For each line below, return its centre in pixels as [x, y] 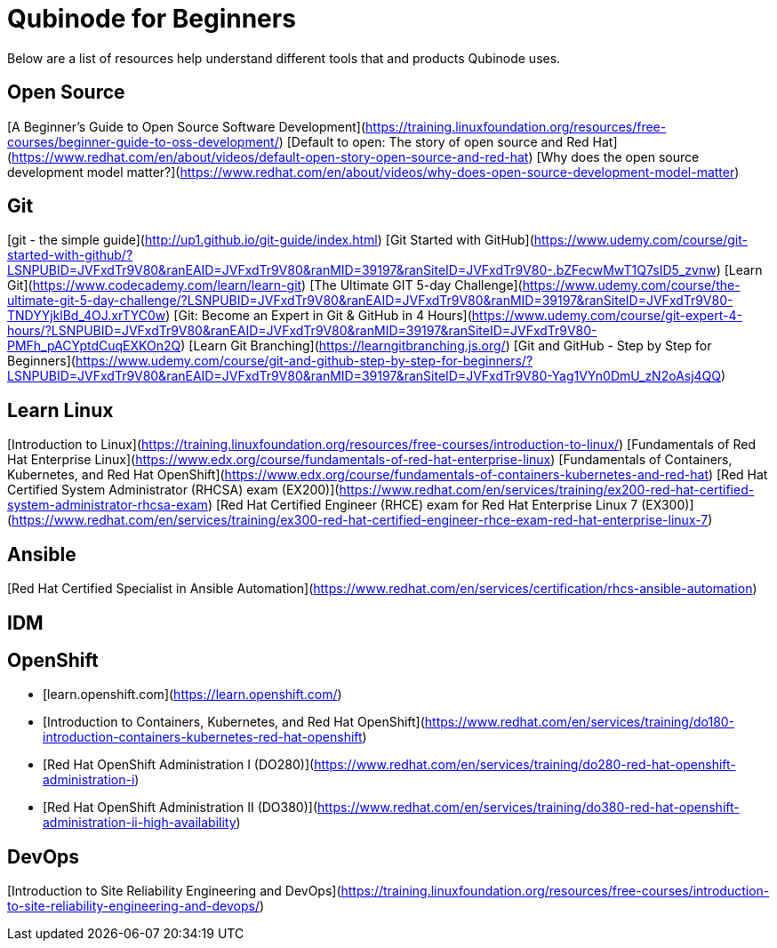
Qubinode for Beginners [152, 19]
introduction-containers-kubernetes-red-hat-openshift [203, 737]
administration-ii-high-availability [140, 823]
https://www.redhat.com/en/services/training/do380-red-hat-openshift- [529, 807]
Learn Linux [60, 410]
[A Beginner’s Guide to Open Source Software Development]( [187, 126]
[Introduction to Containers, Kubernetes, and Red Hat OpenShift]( [234, 722]
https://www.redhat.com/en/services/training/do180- [580, 722]
